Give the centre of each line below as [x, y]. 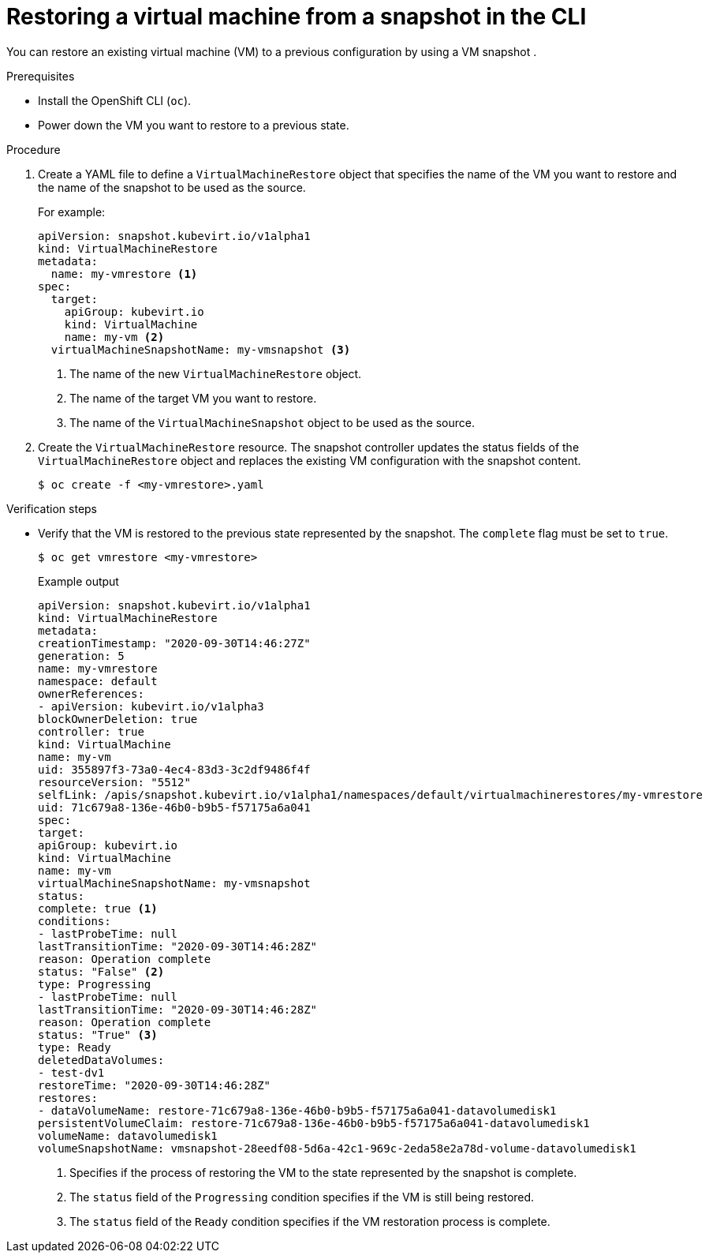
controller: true [91, 731]
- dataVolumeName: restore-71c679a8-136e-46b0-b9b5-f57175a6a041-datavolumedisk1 [297, 1110]
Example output [78, 581]
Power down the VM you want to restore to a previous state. [194, 125]
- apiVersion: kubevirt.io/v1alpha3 [151, 706]
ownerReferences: [91, 693]
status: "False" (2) [101, 971]
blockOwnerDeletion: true [118, 719]
